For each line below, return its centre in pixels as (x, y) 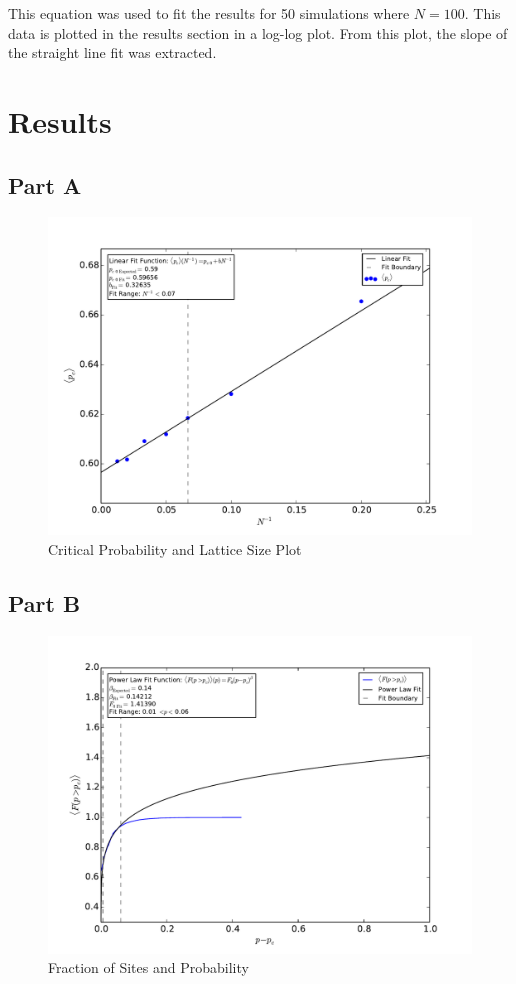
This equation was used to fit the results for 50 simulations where (209, 13)
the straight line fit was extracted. (112, 52)
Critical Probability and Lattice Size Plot (175, 548)
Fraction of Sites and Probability (148, 967)
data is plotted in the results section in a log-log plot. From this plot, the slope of (258, 32)
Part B (44, 602)
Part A (45, 184)
